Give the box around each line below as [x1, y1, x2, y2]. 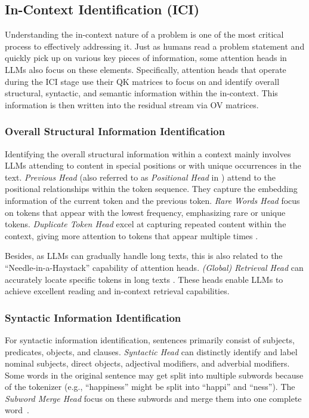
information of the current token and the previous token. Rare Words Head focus [5, 194, 300, 206]
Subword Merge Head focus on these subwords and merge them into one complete [5, 392, 302, 404]
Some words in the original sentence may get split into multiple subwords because [5, 368, 304, 381]
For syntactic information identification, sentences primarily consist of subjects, [5, 333, 295, 346]
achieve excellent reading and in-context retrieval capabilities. [5, 285, 230, 297]
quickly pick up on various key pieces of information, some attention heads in [5, 51, 287, 64]
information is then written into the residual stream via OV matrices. [5, 98, 259, 111]
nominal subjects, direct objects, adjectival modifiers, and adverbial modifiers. [5, 357, 290, 370]
